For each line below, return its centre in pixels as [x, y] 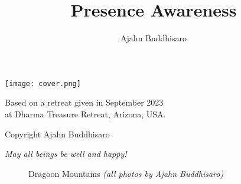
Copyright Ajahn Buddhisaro [57, 134]
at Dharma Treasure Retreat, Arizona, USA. [85, 114]
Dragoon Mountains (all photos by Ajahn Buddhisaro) [126, 173]
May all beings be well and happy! [66, 154]
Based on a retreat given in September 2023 [84, 102]
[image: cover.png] [43, 83]
